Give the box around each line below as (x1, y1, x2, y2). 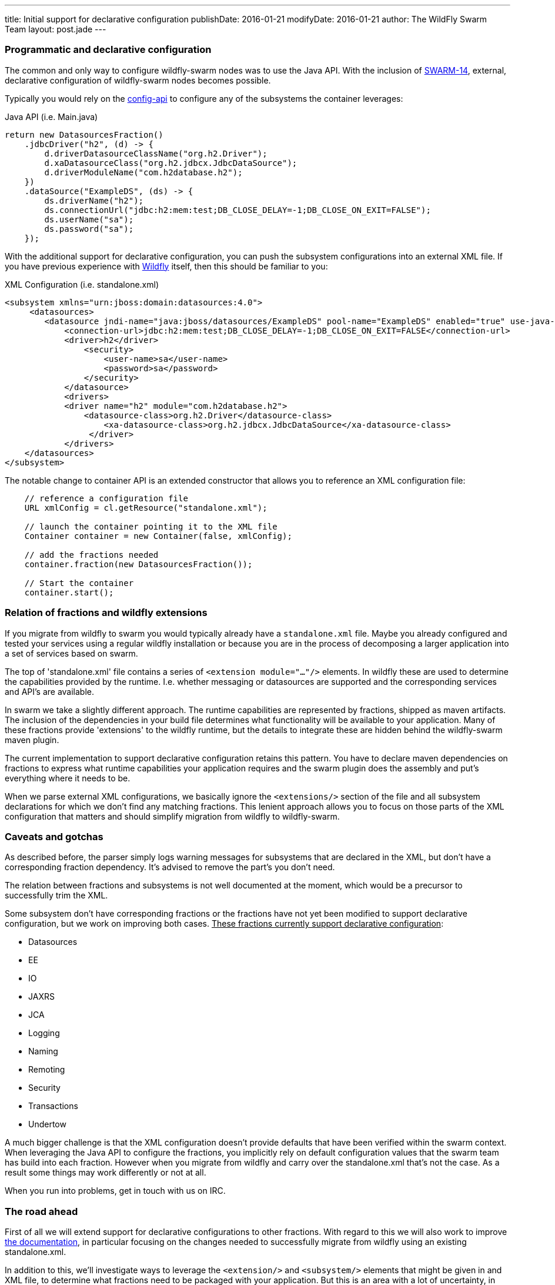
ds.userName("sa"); (44, 214, 134, 224)
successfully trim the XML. (5, 890, 108, 901)
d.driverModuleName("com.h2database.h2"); (44, 167, 243, 177)
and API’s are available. (5, 686, 95, 697)
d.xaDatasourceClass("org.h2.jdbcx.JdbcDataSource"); (44, 158, 297, 168)
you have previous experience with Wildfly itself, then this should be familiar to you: (5, 261, 328, 271)
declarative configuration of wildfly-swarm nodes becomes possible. (5, 75, 271, 85)
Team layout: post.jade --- (5, 24, 106, 34)
